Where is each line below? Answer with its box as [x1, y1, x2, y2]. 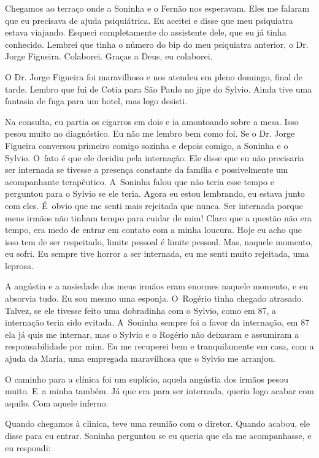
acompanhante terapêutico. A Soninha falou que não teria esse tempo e [5, 175, 274, 188]
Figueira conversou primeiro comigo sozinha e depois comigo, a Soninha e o [5, 139, 288, 151]
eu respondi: [5, 441, 51, 454]
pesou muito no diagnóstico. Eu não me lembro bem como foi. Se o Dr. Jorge [5, 127, 295, 140]
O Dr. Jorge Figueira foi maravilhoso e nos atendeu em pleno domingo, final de [5, 70, 303, 83]
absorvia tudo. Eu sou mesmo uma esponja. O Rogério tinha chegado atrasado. [5, 292, 304, 305]
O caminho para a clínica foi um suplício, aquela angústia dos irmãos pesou [5, 372, 289, 385]
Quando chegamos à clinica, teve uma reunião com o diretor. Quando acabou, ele [5, 417, 310, 430]
